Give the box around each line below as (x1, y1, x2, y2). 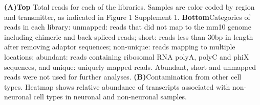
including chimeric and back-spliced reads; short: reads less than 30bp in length (4, 31, 253, 42)
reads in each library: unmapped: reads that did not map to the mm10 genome (4, 21, 251, 32)
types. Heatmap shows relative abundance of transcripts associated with (4, 81, 230, 92)
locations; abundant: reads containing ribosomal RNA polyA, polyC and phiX (4, 51, 249, 62)
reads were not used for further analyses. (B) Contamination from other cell (4, 71, 242, 82)
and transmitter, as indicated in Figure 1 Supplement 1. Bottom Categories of (4, 11, 250, 22)
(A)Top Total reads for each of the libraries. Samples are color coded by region (4, 2, 255, 12)
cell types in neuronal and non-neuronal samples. (33, 91, 187, 102)
